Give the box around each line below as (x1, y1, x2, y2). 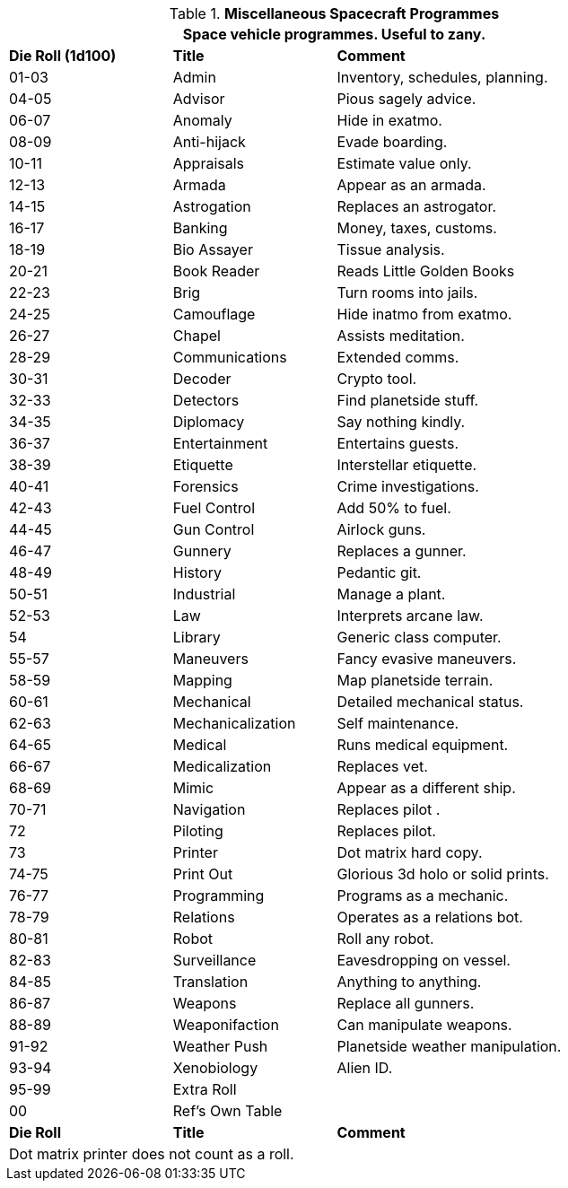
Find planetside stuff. (336, 391, 479, 409)
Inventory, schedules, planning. (336, 68, 548, 86)
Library (172, 628, 221, 646)
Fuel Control (172, 499, 256, 517)
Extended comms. (336, 348, 459, 366)
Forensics (172, 477, 239, 495)
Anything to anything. (336, 973, 482, 991)
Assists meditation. (336, 327, 465, 345)
